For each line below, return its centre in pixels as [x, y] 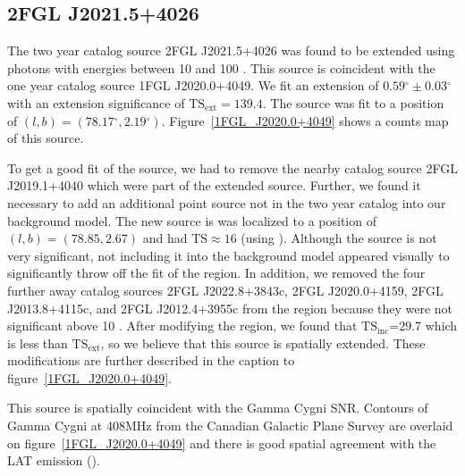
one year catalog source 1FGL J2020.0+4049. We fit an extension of [193, 85]
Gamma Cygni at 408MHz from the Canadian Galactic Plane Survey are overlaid [230, 426]
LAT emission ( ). [54, 460]
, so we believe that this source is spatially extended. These [263, 342]
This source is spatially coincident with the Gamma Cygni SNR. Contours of [218, 408]
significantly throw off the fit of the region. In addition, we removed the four [216, 273]
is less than [38, 342]
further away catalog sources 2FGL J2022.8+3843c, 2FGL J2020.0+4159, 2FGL [225, 290]
